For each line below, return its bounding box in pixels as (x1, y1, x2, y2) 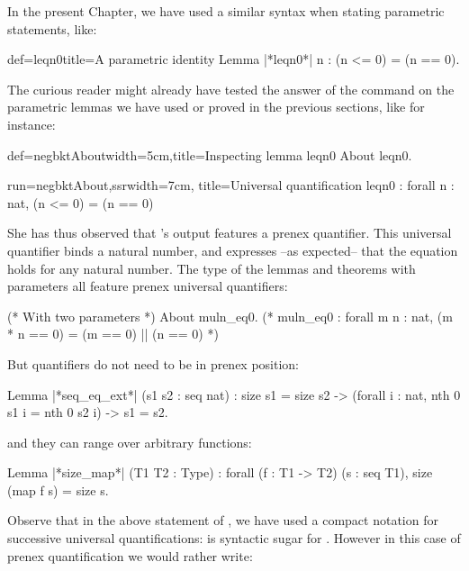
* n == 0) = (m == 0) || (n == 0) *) (7, 324, 219, 343)
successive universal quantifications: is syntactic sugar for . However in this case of (7, 529, 461, 548)
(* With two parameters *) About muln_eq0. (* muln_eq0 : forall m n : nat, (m (7, 306, 453, 325)
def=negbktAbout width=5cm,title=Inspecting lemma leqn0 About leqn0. (7, 145, 412, 164)
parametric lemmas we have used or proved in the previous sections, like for (7, 97, 425, 116)
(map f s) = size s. (7, 480, 109, 499)
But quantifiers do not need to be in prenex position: (7, 354, 300, 373)
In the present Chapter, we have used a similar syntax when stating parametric (7, 2, 445, 20)
